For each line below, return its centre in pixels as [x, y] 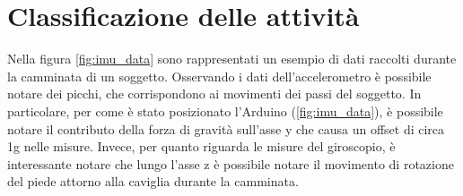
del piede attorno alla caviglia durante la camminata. [153, 181]
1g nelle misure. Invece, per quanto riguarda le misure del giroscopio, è [201, 146]
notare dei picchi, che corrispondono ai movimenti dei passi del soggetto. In [214, 94]
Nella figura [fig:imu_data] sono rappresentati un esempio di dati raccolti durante [232, 59]
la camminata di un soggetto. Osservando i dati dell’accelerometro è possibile [219, 76]
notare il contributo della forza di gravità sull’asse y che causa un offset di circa [226, 128]
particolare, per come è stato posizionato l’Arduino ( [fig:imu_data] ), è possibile [225, 111]
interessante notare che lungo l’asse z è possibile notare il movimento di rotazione [231, 163]
